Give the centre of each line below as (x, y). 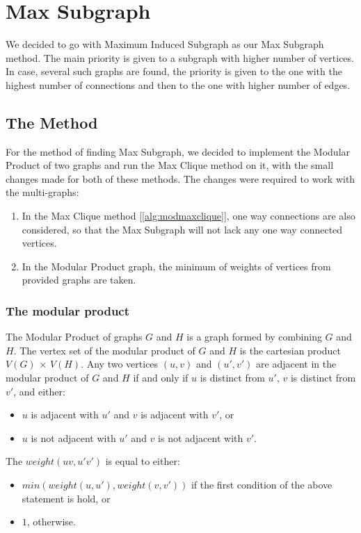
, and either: (39, 391)
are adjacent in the (296, 364)
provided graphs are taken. (79, 280)
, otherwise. (51, 522)
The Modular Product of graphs (74, 337)
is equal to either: (143, 461)
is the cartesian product (290, 350)
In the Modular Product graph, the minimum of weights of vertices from (176, 266)
